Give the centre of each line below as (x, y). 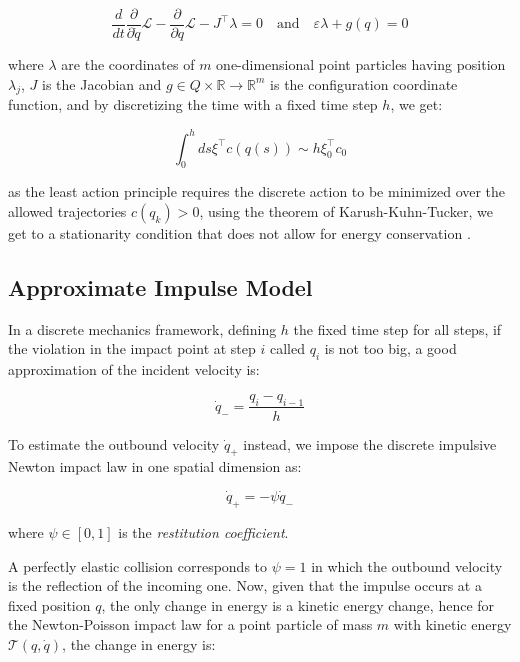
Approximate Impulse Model (160, 286)
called (287, 348)
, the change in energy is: (139, 643)
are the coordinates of (128, 64)
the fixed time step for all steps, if (397, 328)
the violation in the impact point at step (132, 348)
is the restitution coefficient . (203, 531)
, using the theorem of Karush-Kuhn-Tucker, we (346, 210)
